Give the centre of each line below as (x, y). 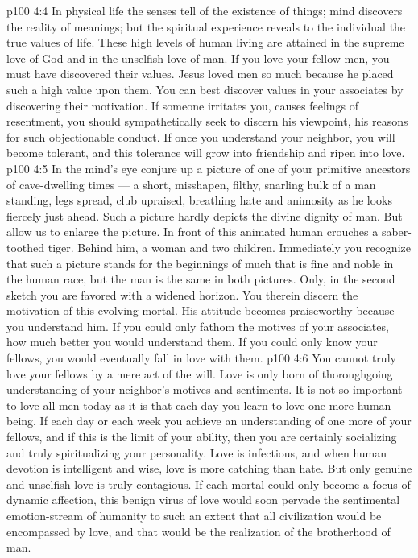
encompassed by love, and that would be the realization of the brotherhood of (199, 531)
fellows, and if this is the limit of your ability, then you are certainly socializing (202, 437)
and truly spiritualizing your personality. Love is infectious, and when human (197, 452)
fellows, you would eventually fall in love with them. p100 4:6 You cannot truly (201, 358)
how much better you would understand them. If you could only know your (192, 342)
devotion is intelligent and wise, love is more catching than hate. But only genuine (209, 468)
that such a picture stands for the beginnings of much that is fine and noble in (200, 263)
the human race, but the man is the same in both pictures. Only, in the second (201, 279)
